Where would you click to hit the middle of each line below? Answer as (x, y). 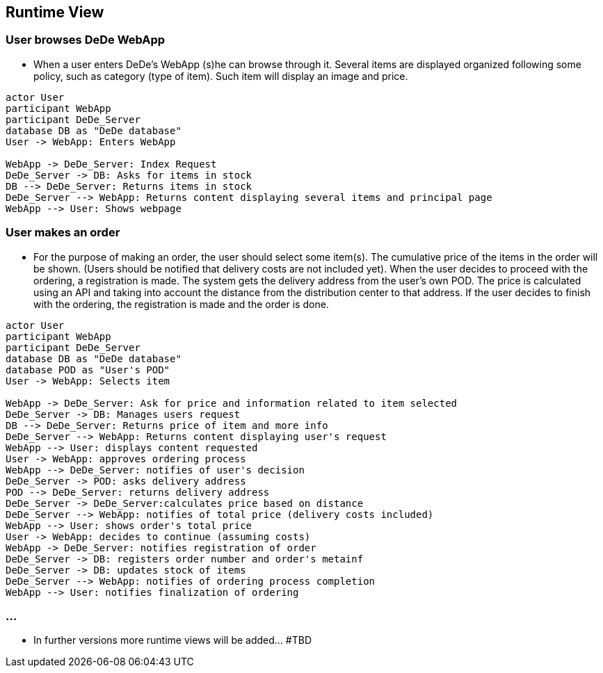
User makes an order (63, 233)
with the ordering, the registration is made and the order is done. (181, 304)
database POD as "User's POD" (88, 370)
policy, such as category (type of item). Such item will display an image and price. (221, 76)
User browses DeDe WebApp (86, 40)
